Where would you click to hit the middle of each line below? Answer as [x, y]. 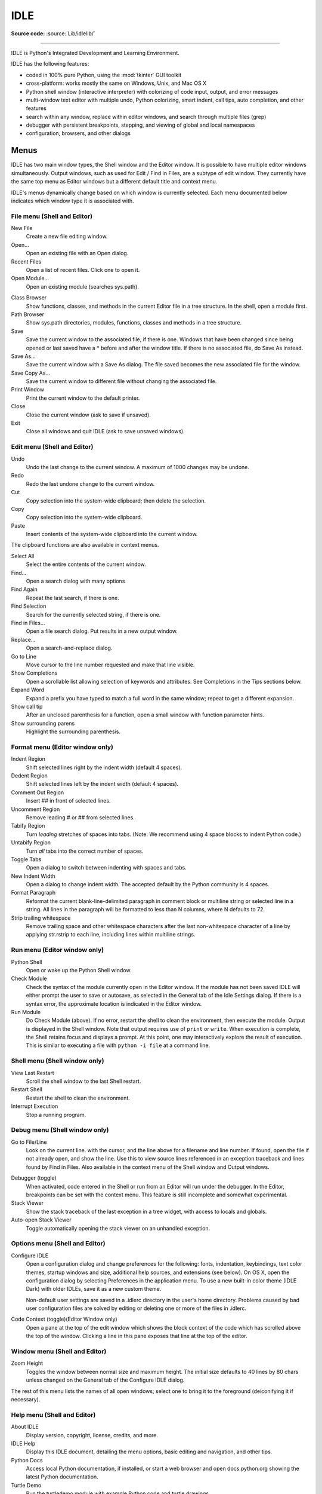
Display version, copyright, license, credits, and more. [92, 1435]
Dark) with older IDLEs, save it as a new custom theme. [94, 1289]
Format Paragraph [33, 893]
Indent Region [28, 759]
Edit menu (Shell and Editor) [52, 447]
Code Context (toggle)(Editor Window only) [64, 1319]
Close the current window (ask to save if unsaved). [89, 415]
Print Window [28, 390]
